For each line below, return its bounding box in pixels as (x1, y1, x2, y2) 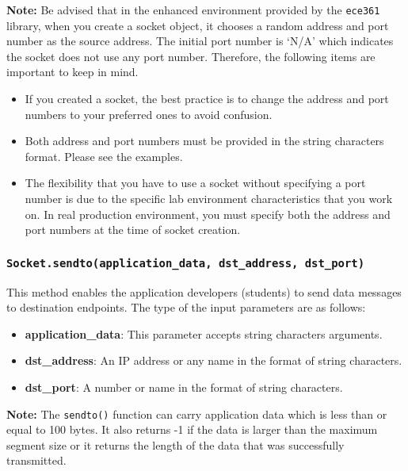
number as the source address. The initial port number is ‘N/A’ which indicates (6, 33, 394, 49)
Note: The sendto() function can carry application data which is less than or (6, 405, 387, 422)
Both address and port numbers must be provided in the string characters (25, 132, 384, 149)
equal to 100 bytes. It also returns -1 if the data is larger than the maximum (6, 421, 378, 438)
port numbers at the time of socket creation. (25, 221, 241, 238)
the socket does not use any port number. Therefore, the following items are (6, 48, 376, 64)
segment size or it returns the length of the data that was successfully (6, 436, 345, 453)
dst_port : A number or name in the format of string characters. (25, 378, 343, 395)
